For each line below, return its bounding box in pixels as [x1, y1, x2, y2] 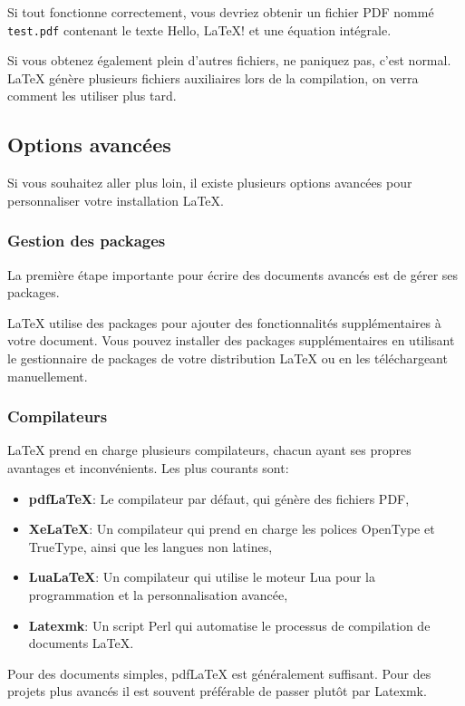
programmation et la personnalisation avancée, [28, 585, 288, 604]
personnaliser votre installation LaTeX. [7, 190, 224, 209]
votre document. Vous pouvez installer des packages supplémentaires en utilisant [7, 331, 455, 350]
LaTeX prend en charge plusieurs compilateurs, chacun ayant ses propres [7, 440, 412, 459]
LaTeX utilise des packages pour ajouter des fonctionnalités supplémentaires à [7, 313, 441, 332]
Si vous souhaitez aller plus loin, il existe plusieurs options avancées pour [7, 173, 412, 192]
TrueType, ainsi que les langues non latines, [28, 537, 273, 556]
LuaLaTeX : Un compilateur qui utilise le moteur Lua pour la [28, 567, 375, 586]
